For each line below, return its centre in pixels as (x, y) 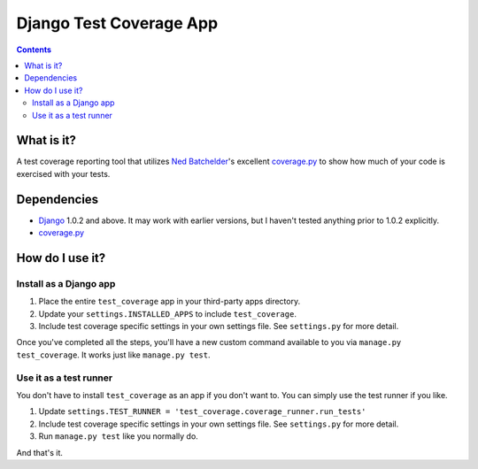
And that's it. (40, 452)
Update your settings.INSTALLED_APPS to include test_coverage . (167, 313)
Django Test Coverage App (117, 23)
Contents (34, 50)
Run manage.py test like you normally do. (118, 436)
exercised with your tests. (63, 173)
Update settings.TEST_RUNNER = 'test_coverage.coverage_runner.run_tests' (202, 411)
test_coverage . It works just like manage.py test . (114, 355)
